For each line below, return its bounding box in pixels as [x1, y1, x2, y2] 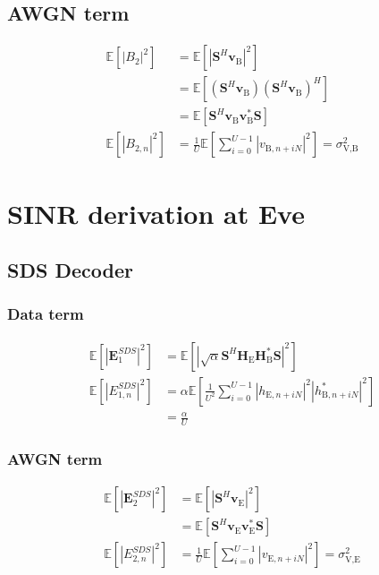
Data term [7, 303, 84, 325]
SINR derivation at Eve [7, 194, 305, 231]
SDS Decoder [7, 256, 133, 284]
